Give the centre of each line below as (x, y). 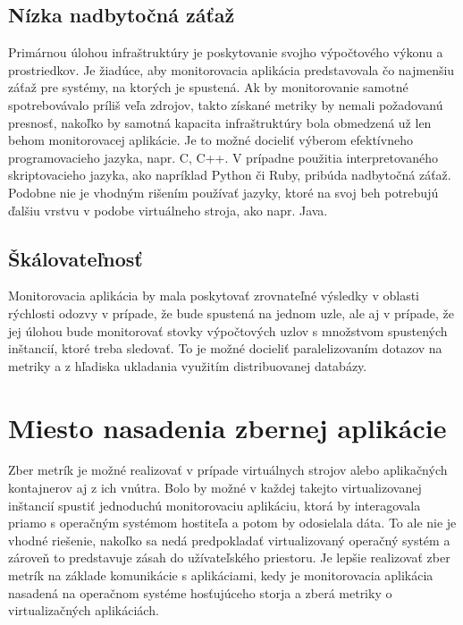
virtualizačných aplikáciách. (84, 610)
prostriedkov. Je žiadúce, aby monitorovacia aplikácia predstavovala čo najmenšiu (231, 69)
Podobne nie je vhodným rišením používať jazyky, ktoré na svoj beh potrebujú (223, 192)
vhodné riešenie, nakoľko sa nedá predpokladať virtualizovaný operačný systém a (229, 540)
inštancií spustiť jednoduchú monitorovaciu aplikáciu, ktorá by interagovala (215, 505)
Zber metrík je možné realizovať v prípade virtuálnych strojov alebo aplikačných (228, 470)
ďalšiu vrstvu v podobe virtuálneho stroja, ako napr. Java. (168, 210)
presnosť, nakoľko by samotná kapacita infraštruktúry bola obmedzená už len (220, 122)
